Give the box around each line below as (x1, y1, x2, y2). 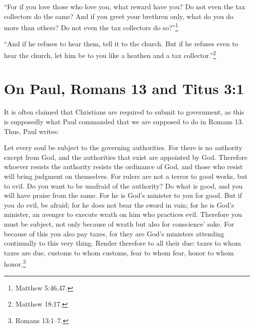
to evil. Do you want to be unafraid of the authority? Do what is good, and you (4, 180, 243, 191)
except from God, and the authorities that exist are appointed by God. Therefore (4, 152, 248, 162)
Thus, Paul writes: (4, 126, 59, 136)
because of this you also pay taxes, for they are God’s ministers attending (4, 228, 225, 238)
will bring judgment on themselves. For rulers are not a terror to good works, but (4, 171, 248, 181)
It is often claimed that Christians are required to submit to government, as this (4, 107, 244, 117)
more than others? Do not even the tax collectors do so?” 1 (4, 21, 178, 32)
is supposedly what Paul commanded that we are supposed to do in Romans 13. (4, 116, 244, 126)
